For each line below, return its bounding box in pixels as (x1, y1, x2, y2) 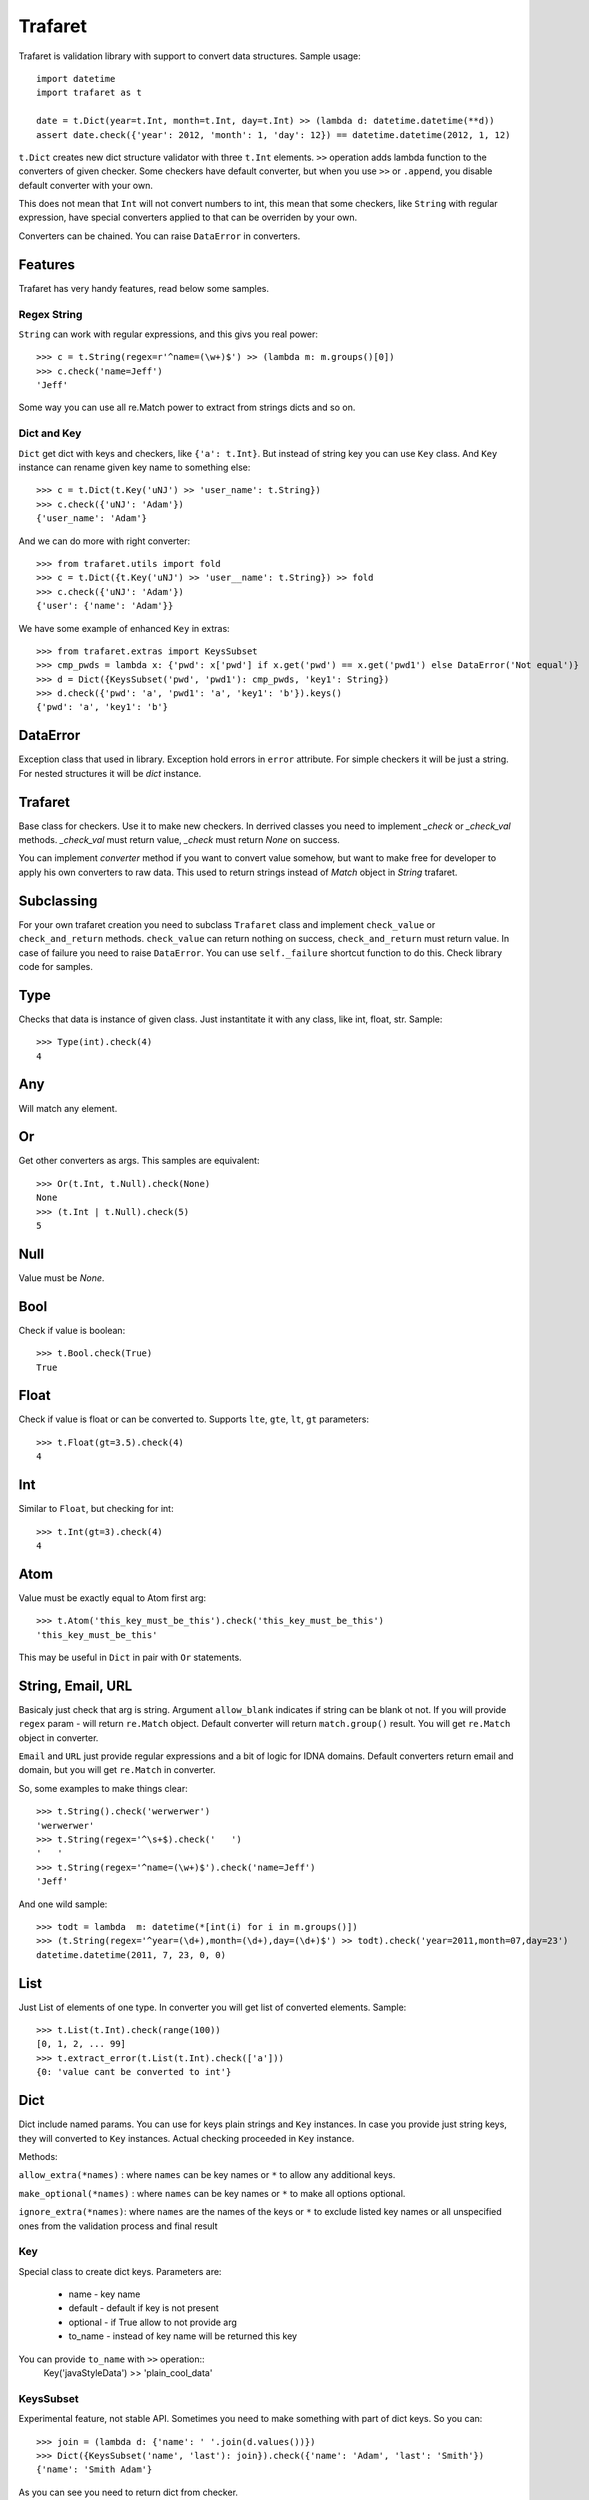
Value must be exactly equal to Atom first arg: (18, 1591, 207, 1604)
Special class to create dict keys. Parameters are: (18, 2265, 222, 2277)
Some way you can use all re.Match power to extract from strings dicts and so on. (18, 401, 356, 414)
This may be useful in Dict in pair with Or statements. (18, 1651, 242, 1664)
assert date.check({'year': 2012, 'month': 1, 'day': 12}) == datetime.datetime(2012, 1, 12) (36, 129, 511, 140)
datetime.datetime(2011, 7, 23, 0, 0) (36, 1949, 227, 1960)
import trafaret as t (36, 87, 142, 99)
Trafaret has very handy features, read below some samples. (18, 282, 270, 294)
